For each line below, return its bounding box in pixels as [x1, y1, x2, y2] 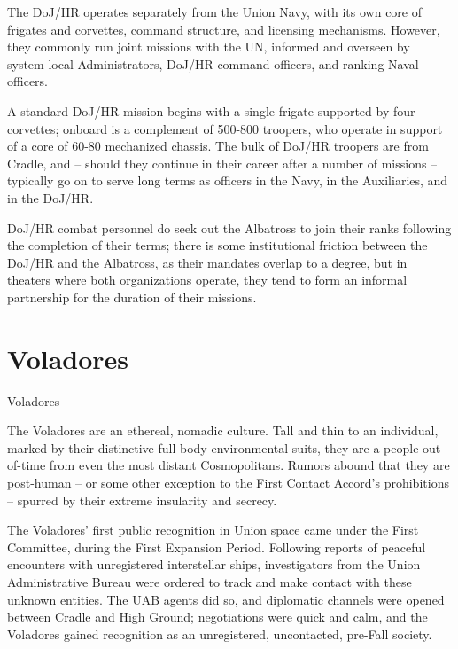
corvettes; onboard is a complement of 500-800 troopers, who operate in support [7, 119, 443, 137]
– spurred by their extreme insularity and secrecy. [7, 490, 277, 509]
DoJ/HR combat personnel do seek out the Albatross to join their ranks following [7, 218, 452, 237]
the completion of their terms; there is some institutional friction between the [7, 236, 428, 254]
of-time [7, 456, 46, 474]
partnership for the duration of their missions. [7, 287, 257, 306]
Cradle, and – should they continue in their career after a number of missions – [7, 153, 438, 172]
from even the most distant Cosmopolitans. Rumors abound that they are [49, 456, 450, 474]
